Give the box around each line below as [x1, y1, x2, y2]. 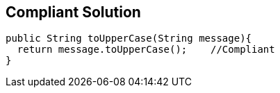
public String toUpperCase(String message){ [6, 33, 252, 44]
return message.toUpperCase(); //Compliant [17, 44, 275, 56]
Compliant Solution [6, 3, 141, 21]
